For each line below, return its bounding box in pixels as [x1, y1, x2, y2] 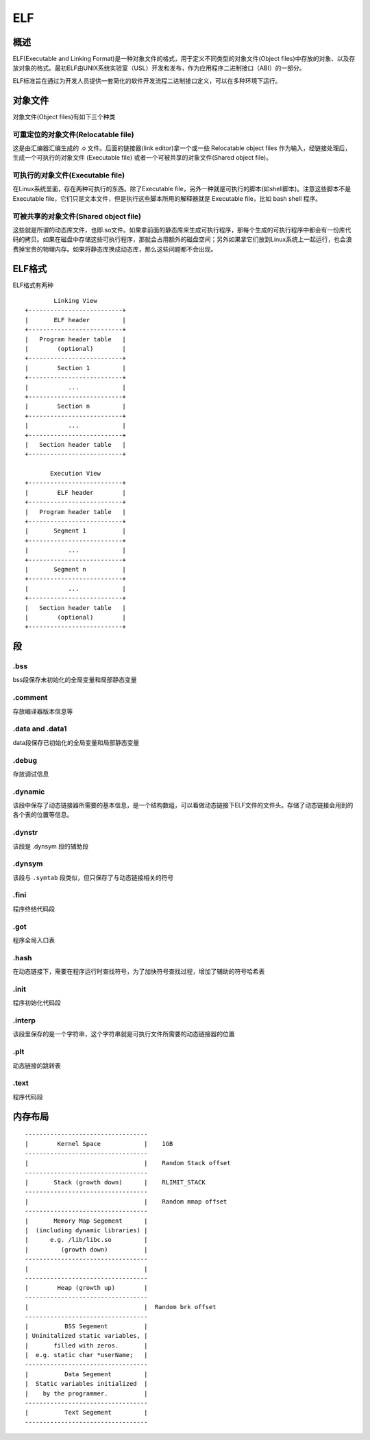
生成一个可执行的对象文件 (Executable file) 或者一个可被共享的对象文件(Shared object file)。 [12, 154, 273, 162]
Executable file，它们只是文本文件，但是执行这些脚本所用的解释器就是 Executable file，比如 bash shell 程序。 [12, 194, 322, 202]
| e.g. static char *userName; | [25, 1351, 148, 1359]
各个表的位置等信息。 [12, 811, 73, 819]
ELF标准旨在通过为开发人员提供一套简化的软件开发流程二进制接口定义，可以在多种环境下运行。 [12, 76, 282, 85]
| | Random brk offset [25, 1303, 217, 1311]
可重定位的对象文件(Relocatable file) [12, 130, 134, 139]
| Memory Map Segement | [25, 1217, 148, 1225]
